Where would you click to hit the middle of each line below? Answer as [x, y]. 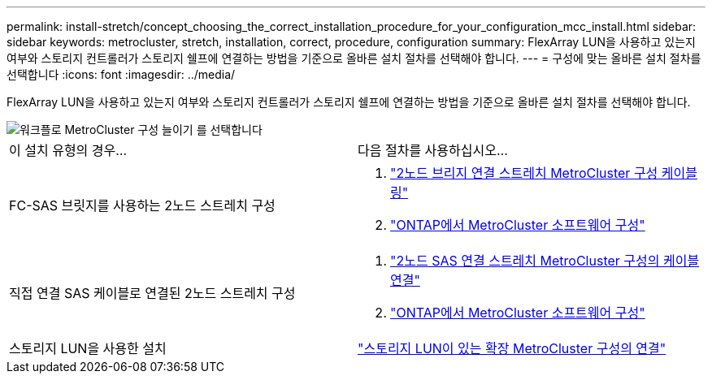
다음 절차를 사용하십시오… [433, 150]
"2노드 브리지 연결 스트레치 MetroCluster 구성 [524, 173]
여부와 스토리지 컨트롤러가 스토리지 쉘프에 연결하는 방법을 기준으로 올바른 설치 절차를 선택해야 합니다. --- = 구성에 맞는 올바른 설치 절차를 [354, 58]
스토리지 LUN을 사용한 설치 [88, 348]
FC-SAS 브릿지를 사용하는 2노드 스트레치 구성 [142, 205]
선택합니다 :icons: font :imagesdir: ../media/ [121, 74]
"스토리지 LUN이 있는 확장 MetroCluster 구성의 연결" [512, 348]
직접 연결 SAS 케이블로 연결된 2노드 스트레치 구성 [152, 293]
